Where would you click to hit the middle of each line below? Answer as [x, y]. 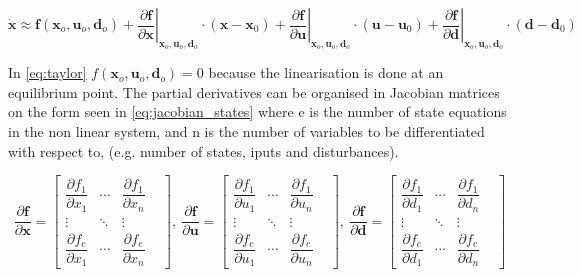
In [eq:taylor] [47, 72]
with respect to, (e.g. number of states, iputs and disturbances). [203, 150]
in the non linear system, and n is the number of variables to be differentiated [246, 130]
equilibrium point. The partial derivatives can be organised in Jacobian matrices [254, 91]
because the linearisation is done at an [326, 72]
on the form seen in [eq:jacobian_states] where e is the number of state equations [257, 111]
